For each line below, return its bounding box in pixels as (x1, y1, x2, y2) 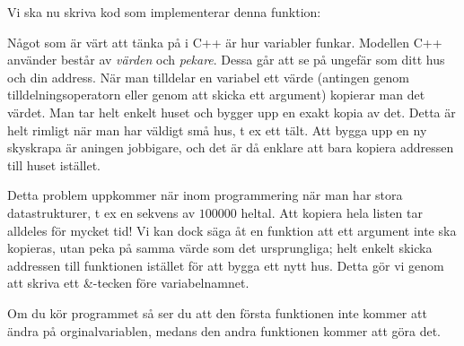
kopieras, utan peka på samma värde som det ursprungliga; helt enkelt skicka (7, 238, 433, 257)
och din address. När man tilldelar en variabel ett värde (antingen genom (7, 67, 409, 86)
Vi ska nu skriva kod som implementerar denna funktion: (7, 3, 321, 21)
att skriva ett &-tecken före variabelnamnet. (7, 273, 250, 292)
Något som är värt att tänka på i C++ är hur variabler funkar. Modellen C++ (7, 32, 442, 51)
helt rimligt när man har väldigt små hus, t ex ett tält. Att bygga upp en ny (7, 120, 427, 139)
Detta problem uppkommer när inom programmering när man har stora (7, 186, 403, 204)
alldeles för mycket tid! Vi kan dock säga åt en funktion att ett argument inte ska (7, 221, 457, 239)
